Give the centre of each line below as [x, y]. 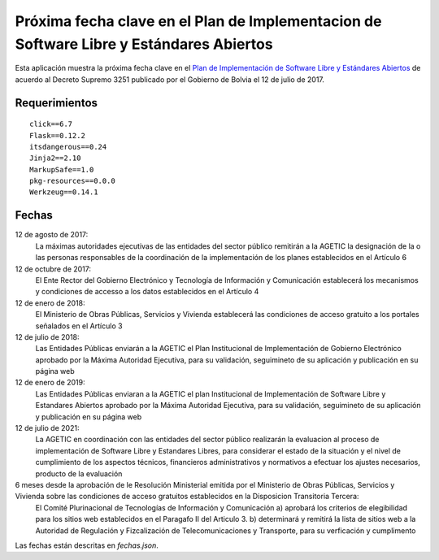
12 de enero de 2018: [50, 303]
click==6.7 [51, 124]
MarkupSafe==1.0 [62, 169]
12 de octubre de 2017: [53, 269]
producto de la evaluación [79, 473]
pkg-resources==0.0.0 [72, 181]
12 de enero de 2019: [50, 383]
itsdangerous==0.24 [68, 147]
